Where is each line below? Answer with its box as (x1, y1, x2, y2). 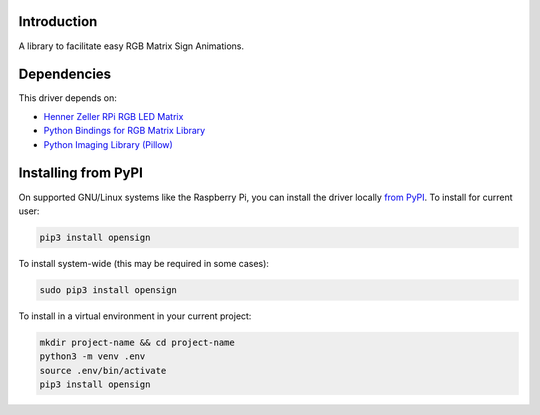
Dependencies (18, 66, 112, 83)
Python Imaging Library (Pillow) (43, 138, 174, 150)
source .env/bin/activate (39, 365, 167, 376)
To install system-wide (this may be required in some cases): (18, 257, 270, 269)
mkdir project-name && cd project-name (39, 336, 235, 348)
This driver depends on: (18, 92, 117, 104)
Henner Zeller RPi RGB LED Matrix (43, 110, 184, 122)
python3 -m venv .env (39, 351, 146, 362)
